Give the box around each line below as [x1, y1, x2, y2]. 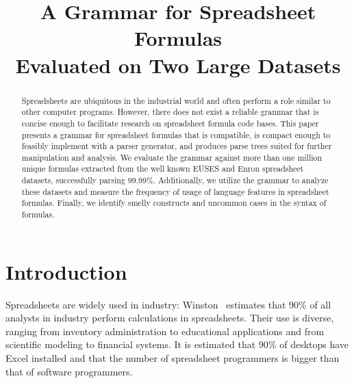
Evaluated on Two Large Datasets [15, 51, 341, 79]
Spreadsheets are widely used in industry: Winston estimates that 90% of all [5, 297, 331, 311]
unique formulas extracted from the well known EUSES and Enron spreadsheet [21, 163, 304, 174]
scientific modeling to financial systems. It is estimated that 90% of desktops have [5, 337, 349, 352]
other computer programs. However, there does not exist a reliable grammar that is [21, 106, 319, 118]
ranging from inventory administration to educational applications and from [5, 323, 325, 338]
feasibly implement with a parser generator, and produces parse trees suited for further [21, 140, 332, 152]
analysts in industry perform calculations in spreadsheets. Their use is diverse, [5, 311, 334, 325]
